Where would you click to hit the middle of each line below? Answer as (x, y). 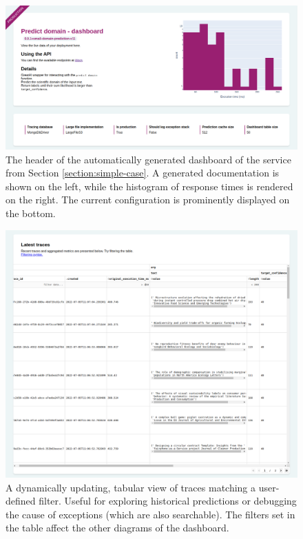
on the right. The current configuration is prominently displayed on (148, 200)
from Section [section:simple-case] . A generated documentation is (143, 173)
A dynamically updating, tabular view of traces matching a (131, 487)
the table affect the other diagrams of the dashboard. (117, 528)
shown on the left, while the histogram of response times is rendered (149, 186)
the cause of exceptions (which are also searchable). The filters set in (150, 514)
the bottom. (31, 213)
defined (21, 501)
